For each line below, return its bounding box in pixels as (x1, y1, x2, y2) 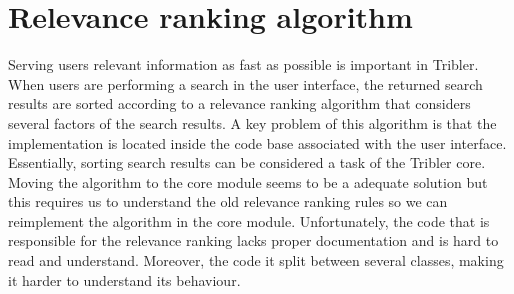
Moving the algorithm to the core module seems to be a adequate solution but (8, 171, 488, 192)
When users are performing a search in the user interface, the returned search (8, 73, 483, 94)
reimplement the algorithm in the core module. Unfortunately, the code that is (8, 210, 490, 231)
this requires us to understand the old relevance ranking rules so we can (8, 191, 448, 212)
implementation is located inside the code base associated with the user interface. (8, 132, 507, 153)
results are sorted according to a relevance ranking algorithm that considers (8, 93, 471, 114)
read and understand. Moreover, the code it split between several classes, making (8, 250, 504, 271)
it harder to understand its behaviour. (8, 269, 241, 290)
